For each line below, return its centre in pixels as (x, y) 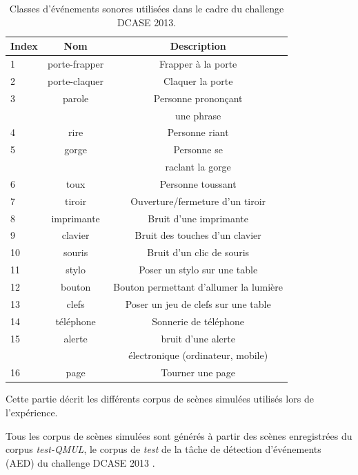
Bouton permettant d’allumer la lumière (198, 287)
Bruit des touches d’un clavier (198, 235)
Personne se (198, 149)
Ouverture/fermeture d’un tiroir (198, 201)
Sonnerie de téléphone (198, 321)
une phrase (198, 115)
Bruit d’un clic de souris (198, 252)
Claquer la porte (198, 80)
